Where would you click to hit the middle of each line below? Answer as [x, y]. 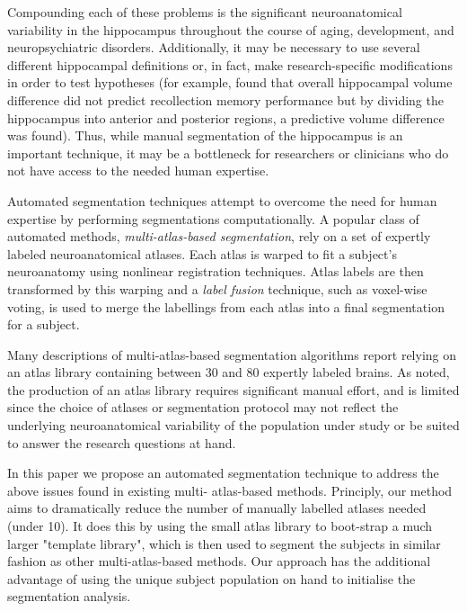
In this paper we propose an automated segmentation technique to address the [223, 473]
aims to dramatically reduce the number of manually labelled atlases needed [217, 508]
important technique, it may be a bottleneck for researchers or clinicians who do [228, 153]
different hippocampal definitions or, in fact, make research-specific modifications [230, 64]
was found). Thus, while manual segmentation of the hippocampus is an [205, 135]
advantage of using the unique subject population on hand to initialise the [211, 578]
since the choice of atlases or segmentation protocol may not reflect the [203, 407]
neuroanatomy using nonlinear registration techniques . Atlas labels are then [216, 271]
